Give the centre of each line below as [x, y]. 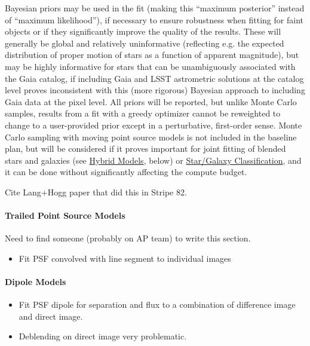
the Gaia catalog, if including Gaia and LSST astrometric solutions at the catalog [154, 78]
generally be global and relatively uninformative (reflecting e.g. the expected [145, 43]
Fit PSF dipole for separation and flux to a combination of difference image [157, 304]
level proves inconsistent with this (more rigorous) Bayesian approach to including [155, 90]
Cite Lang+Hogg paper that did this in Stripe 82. [96, 192]
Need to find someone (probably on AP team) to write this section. [128, 238]
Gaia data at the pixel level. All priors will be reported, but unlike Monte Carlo [151, 101]
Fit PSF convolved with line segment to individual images [125, 258]
